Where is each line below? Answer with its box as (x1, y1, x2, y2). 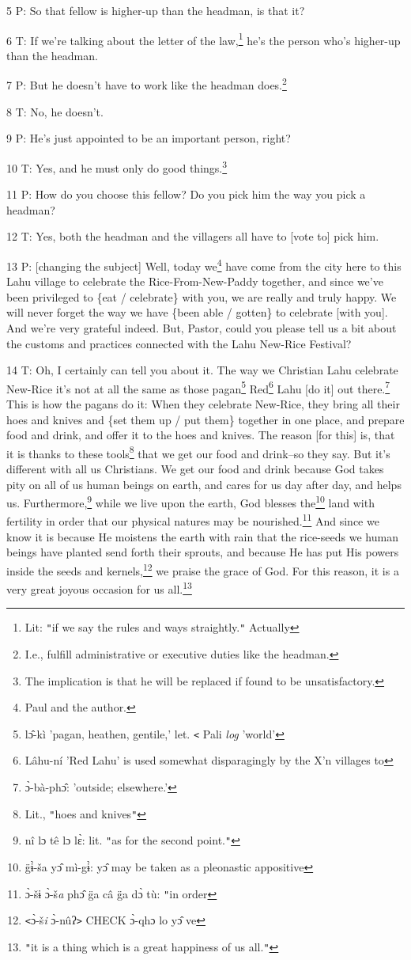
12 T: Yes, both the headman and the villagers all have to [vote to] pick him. (6, 228, 379, 245)
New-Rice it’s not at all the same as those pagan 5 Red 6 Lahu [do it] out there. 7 (6, 378, 390, 397)
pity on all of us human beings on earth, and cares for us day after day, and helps (6, 476, 402, 492)
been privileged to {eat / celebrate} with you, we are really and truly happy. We (6, 288, 397, 305)
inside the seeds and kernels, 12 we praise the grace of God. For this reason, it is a (6, 560, 399, 579)
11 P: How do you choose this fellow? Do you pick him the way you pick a (6, 186, 366, 203)
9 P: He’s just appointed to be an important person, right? (6, 130, 291, 146)
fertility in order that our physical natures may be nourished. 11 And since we (6, 510, 379, 529)
